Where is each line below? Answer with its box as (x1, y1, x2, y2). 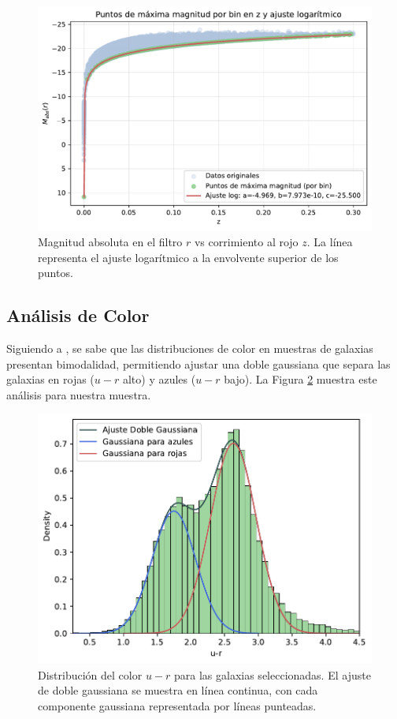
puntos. (38, 264, 73, 281)
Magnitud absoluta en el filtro (38, 234, 183, 250)
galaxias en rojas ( (6, 371, 95, 388)
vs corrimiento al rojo (194, 234, 299, 250)
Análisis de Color (6, 303, 150, 328)
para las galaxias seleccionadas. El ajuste (174, 666, 371, 683)
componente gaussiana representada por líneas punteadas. (38, 698, 317, 714)
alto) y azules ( (122, 371, 196, 388)
